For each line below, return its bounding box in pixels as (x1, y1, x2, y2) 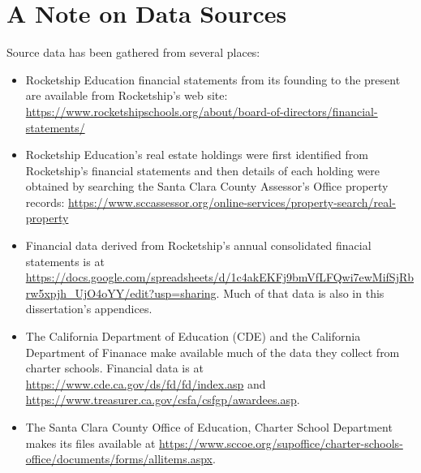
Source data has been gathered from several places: (6, 44, 260, 61)
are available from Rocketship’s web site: (25, 87, 228, 104)
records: (25, 193, 65, 210)
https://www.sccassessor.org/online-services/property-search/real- (68, 193, 396, 210)
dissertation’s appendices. (25, 300, 153, 317)
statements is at (25, 252, 105, 269)
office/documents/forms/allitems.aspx (25, 450, 213, 467)
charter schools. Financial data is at (25, 359, 204, 376)
